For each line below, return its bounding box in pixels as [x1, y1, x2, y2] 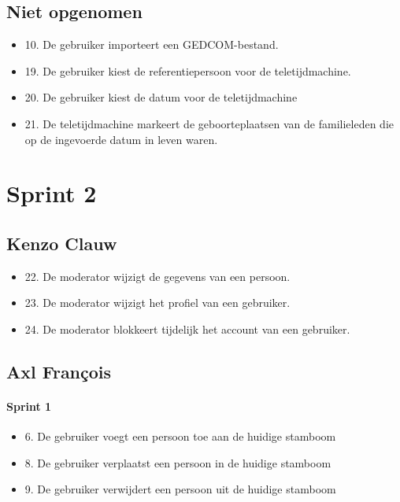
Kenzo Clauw [6, 231, 117, 255]
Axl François [6, 359, 112, 383]
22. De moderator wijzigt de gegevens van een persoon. [24, 268, 291, 284]
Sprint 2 [6, 177, 97, 209]
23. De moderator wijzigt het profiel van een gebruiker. [24, 294, 291, 311]
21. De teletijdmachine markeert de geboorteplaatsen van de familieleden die [24, 115, 394, 131]
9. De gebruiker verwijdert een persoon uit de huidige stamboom [24, 481, 336, 497]
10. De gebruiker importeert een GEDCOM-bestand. [24, 36, 279, 53]
